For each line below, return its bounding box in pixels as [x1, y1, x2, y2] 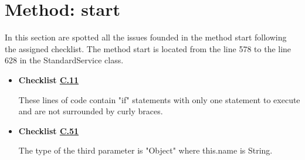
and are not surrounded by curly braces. [18, 105, 163, 117]
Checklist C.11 [18, 73, 79, 86]
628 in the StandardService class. [5, 54, 124, 66]
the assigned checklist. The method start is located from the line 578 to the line [5, 42, 292, 55]
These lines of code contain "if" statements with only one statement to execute [18, 93, 300, 105]
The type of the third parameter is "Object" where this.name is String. [18, 144, 273, 156]
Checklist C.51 [18, 124, 79, 137]
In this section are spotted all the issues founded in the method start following [5, 31, 287, 43]
